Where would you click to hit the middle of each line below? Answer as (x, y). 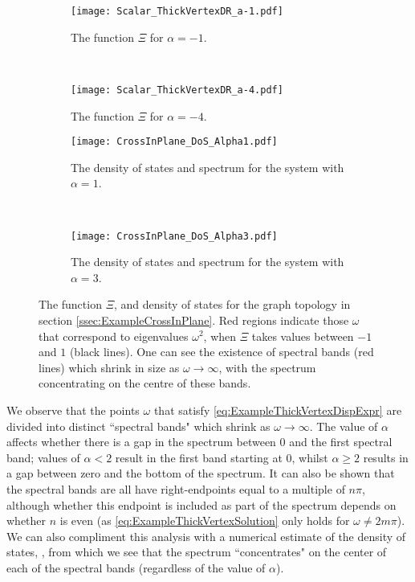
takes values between (303, 336)
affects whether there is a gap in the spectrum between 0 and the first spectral (199, 442)
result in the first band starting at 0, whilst (222, 457)
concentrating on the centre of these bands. (145, 383)
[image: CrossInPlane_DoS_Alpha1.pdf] (174, 142)
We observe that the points (73, 410)
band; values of (43, 457)
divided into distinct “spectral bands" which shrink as (138, 426)
